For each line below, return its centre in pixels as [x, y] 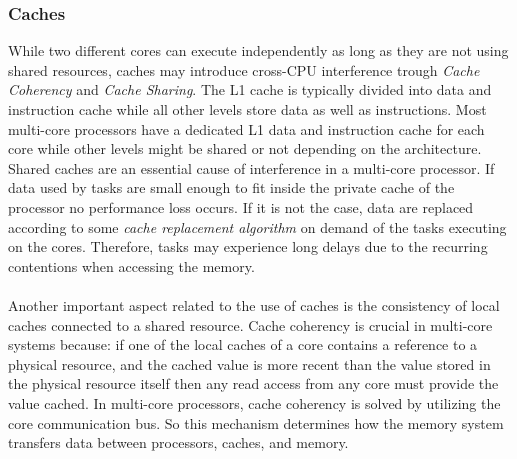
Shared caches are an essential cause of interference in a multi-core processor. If [251, 167]
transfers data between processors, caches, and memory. [178, 442]
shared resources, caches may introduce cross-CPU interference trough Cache [244, 69]
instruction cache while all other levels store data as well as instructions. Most [247, 109]
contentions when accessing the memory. [131, 265]
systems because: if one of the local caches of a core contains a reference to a [243, 344]
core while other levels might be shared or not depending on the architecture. [245, 148]
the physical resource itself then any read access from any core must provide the [253, 383]
